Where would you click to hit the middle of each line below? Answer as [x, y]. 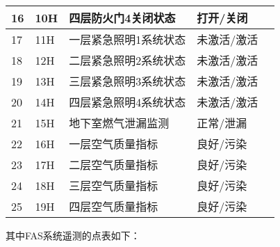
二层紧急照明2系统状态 [127, 60]
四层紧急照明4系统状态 [127, 102]
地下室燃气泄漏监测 [119, 123]
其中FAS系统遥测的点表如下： [73, 235]
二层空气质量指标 [114, 165]
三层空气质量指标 [114, 185]
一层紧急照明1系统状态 [127, 39]
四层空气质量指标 [114, 206]
